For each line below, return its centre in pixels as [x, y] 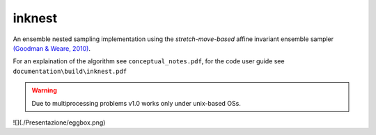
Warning [44, 90]
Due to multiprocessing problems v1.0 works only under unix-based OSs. [136, 103]
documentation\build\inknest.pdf [70, 71]
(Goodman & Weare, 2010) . [52, 48]
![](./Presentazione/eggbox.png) [59, 122]
